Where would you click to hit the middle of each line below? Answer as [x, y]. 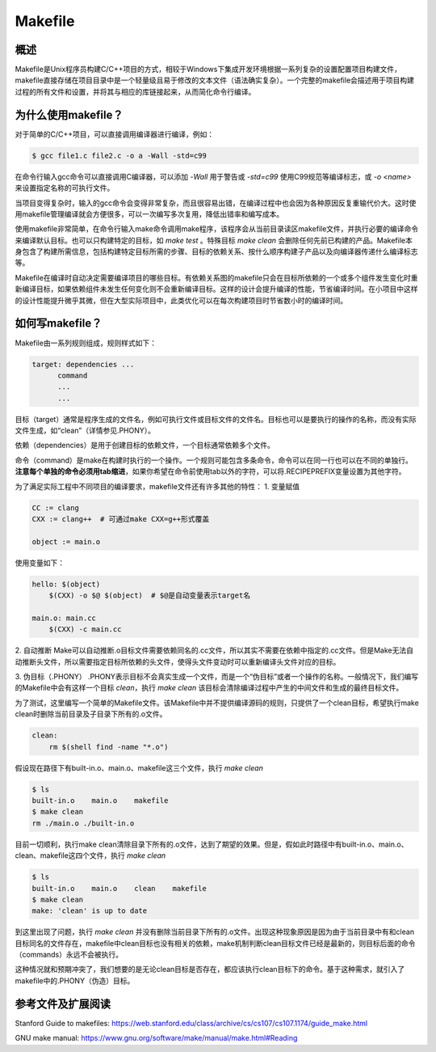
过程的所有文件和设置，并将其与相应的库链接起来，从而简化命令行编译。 [135, 91]
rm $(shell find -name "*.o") [109, 747]
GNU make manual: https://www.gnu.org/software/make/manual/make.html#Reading [156, 1038]
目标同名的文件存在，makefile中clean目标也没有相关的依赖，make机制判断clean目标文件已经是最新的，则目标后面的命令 [215, 943]
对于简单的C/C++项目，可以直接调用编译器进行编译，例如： [115, 134]
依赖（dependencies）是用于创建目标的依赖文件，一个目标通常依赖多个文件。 [145, 446]
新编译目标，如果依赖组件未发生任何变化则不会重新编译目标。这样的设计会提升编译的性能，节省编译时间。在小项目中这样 [216, 289]
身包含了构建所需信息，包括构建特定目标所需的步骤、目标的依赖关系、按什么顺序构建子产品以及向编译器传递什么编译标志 [216, 251]
